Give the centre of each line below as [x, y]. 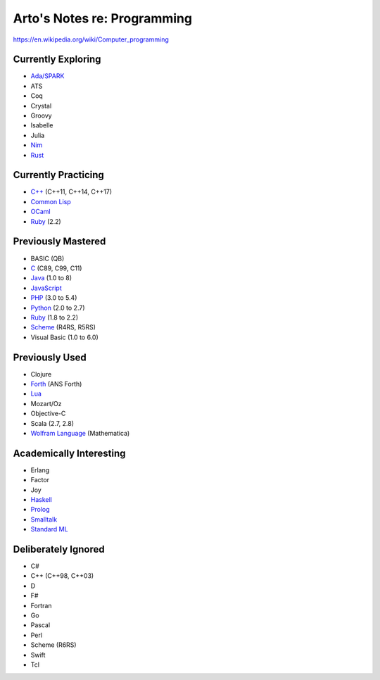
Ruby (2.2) [46, 221]
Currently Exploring [57, 59]
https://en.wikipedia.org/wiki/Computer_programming [91, 39]
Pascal [40, 625]
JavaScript [46, 288]
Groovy [41, 115]
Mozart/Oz [46, 403]
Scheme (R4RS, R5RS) [63, 327]
